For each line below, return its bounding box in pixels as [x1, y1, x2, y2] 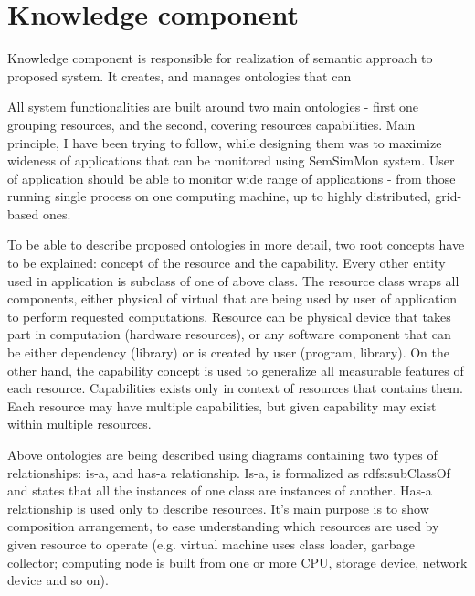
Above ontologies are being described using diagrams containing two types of [7, 445, 438, 463]
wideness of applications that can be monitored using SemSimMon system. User [7, 151, 455, 170]
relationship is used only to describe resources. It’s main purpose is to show [7, 498, 429, 517]
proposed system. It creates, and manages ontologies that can [7, 66, 352, 85]
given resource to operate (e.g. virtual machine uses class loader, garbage [7, 534, 415, 553]
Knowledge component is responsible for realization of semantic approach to [7, 48, 433, 68]
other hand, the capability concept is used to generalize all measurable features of [7, 360, 464, 379]
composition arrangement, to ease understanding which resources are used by [7, 516, 439, 536]
